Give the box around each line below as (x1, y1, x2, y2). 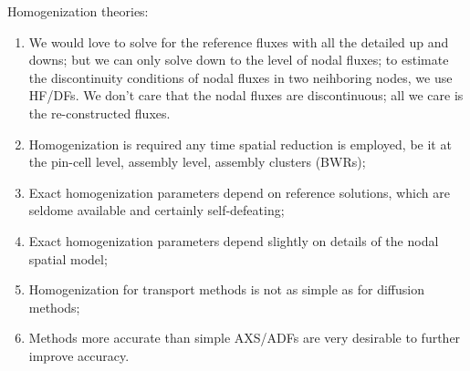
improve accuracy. (28, 345, 130, 365)
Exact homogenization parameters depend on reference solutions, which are (28, 182, 450, 201)
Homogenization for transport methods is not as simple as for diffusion (28, 280, 424, 299)
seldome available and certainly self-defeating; (28, 201, 285, 220)
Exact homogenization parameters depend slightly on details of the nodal (28, 231, 439, 250)
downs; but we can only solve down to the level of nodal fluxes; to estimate (28, 50, 449, 69)
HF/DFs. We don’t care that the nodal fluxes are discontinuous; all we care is (28, 86, 464, 105)
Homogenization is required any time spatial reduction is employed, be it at (28, 134, 452, 153)
